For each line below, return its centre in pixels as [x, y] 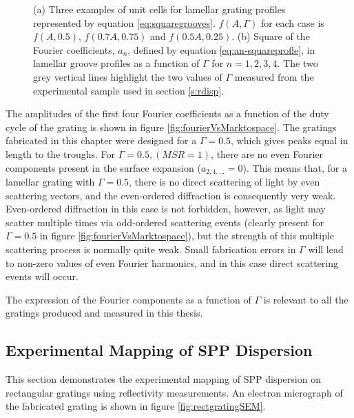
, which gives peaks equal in [290, 140]
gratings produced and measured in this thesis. [104, 313]
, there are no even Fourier [267, 153]
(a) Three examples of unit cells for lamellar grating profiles [159, 9]
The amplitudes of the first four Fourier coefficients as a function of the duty [167, 113]
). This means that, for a [295, 167]
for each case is [292, 22]
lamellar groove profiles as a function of [116, 63]
